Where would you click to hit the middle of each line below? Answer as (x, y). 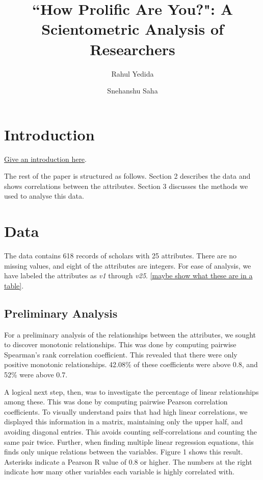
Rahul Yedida (133, 73)
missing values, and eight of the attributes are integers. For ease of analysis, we (128, 265)
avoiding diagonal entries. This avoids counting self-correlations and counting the (130, 432)
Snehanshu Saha (133, 91)
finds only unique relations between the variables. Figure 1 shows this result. (124, 452)
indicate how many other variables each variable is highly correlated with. (119, 472)
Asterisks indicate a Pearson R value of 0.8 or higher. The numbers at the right (128, 461)
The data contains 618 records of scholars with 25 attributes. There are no (120, 256)
